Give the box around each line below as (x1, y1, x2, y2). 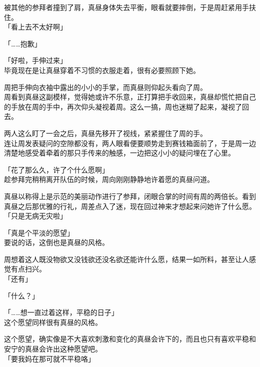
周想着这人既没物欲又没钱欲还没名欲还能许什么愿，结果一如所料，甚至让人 (4, 253, 249, 264)
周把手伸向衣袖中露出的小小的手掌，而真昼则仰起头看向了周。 (4, 81, 207, 92)
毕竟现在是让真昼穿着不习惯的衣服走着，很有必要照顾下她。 (4, 64, 200, 75)
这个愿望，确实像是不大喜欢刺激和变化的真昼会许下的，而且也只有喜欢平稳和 (4, 333, 256, 344)
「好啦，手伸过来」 (4, 55, 67, 65)
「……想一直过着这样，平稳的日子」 (4, 307, 118, 317)
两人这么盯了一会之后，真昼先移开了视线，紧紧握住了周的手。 (4, 127, 207, 138)
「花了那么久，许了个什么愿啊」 (4, 164, 109, 174)
